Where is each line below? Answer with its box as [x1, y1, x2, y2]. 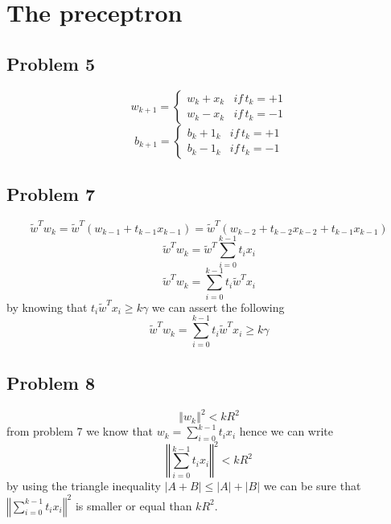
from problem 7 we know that [6, 423, 154, 440]
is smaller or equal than [75, 497, 192, 514]
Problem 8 [6, 370, 95, 395]
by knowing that [6, 298, 88, 315]
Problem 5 [6, 51, 95, 76]
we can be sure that [263, 477, 361, 494]
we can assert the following [151, 298, 285, 315]
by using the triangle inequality [6, 477, 161, 494]
